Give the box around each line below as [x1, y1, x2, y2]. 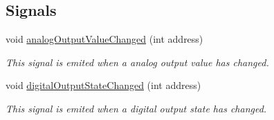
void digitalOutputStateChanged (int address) [6, 78, 201, 92]
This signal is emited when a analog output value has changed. [6, 54, 269, 69]
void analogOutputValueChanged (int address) [6, 32, 203, 46]
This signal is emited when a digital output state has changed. [6, 101, 267, 115]
